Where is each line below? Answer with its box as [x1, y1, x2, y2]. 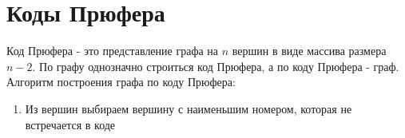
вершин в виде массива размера [232, 42, 387, 59]
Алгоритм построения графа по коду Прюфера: [6, 73, 236, 90]
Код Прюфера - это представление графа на [6, 42, 219, 59]
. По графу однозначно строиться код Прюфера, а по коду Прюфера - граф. [32, 57, 399, 74]
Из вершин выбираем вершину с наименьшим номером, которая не [25, 100, 352, 116]
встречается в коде [25, 116, 116, 132]
